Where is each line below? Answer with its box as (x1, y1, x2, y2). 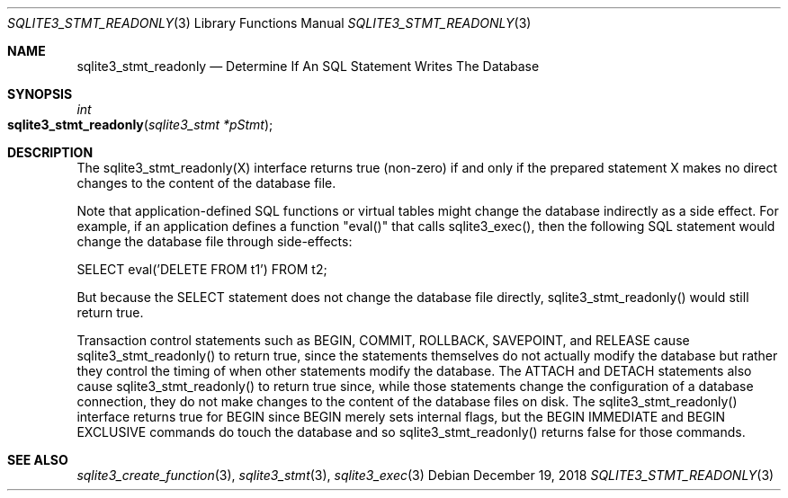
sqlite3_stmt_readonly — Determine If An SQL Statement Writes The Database (76, 58, 540, 74)
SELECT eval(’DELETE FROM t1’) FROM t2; (76, 262, 327, 277)
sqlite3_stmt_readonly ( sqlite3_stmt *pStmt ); (7, 117, 273, 132)
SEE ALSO (7, 452, 68, 467)
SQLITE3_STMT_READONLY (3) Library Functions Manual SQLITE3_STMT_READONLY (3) (7, 15, 532, 31)
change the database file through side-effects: (76, 234, 353, 249)
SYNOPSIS (7, 86, 73, 102)
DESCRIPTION (7, 145, 94, 160)
